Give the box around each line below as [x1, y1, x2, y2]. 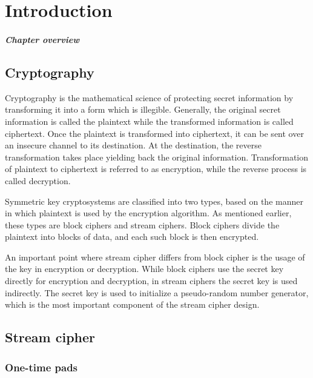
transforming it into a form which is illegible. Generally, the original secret [5, 103, 281, 116]
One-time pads [5, 359, 78, 374]
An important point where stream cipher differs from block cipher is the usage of [5, 250, 305, 263]
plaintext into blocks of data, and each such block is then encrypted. [5, 230, 259, 243]
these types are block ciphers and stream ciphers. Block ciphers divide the [5, 218, 280, 231]
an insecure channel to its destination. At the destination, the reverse [5, 139, 262, 151]
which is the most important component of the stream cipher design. [5, 298, 260, 311]
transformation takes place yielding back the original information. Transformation [5, 150, 309, 163]
